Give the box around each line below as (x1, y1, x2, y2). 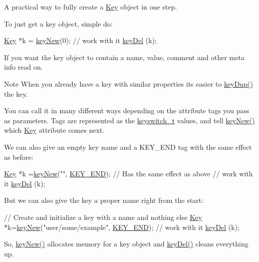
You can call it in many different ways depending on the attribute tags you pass (4, 105, 249, 116)
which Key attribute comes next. (4, 125, 105, 135)
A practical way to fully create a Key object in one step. (4, 2, 177, 12)
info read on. (4, 62, 43, 72)
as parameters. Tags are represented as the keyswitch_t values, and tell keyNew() (4, 115, 255, 125)
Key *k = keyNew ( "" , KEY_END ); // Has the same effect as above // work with (4, 168, 253, 179)
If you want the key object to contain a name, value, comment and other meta (4, 52, 244, 62)
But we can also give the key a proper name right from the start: (4, 195, 203, 205)
